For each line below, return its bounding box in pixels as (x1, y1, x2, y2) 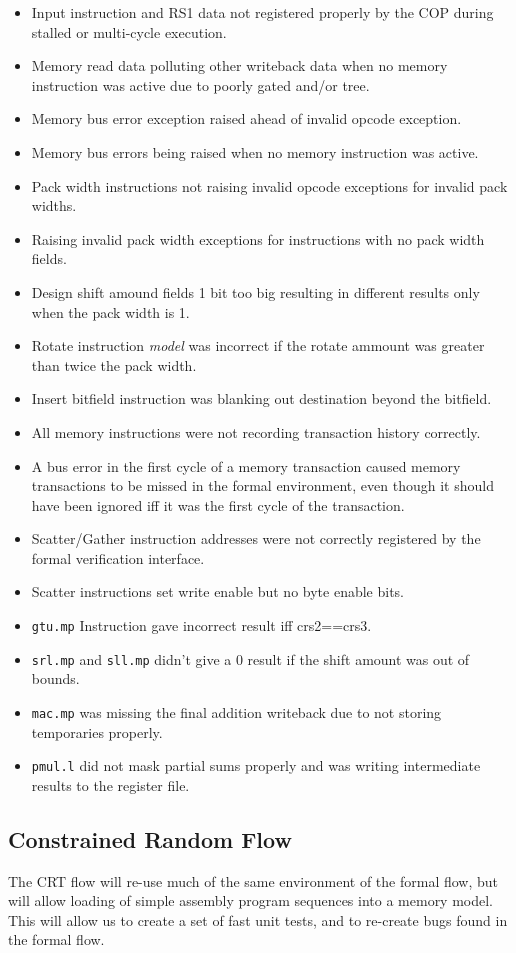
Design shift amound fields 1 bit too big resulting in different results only (31, 281, 480, 302)
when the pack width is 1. (31, 301, 190, 322)
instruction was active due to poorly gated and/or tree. (31, 74, 370, 95)
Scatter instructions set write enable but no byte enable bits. (31, 581, 404, 602)
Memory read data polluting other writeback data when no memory (31, 55, 448, 76)
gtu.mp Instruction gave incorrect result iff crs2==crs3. (31, 615, 372, 636)
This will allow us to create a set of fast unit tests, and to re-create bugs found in (8, 909, 508, 930)
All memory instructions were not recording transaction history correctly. (31, 421, 481, 442)
